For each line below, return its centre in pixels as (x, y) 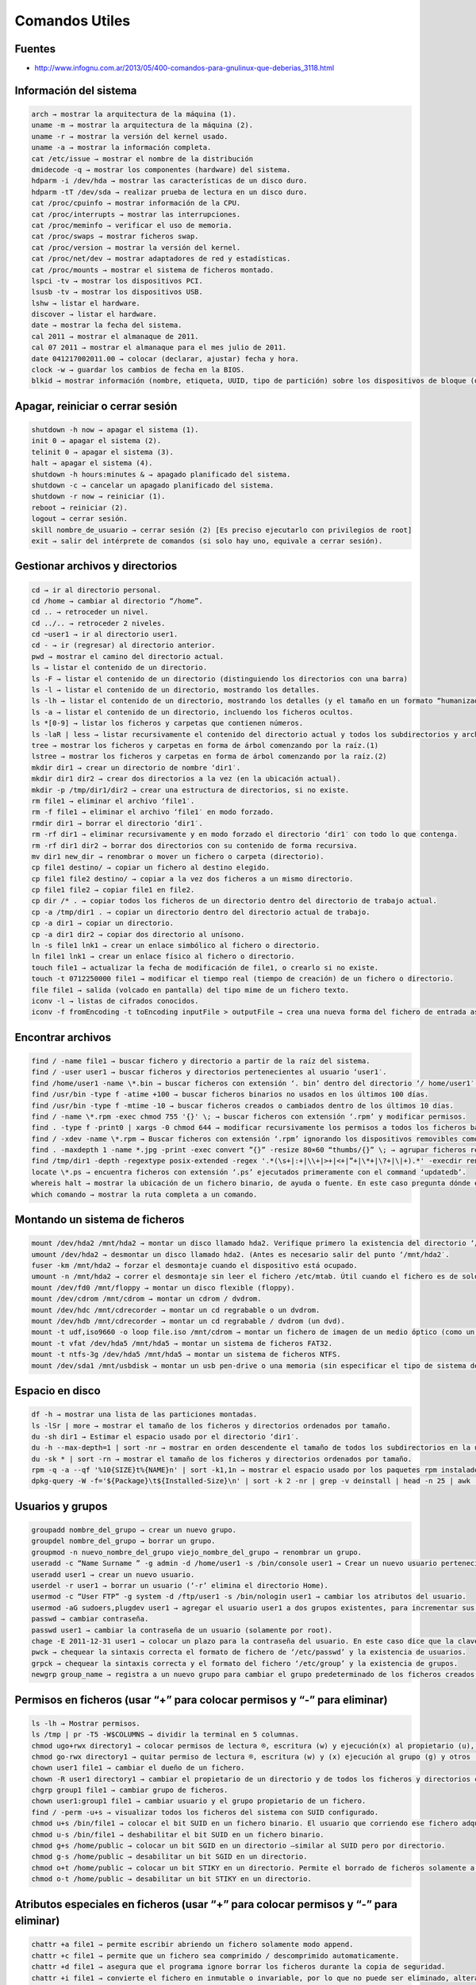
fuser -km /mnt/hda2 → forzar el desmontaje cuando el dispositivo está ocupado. (195, 1266)
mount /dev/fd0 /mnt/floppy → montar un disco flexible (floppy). (163, 1287)
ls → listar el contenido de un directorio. (119, 668)
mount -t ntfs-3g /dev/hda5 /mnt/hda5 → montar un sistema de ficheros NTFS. (186, 1355)
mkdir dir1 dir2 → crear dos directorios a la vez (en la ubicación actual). (186, 779)
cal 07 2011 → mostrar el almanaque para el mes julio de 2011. (159, 348)
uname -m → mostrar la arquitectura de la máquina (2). (142, 125)
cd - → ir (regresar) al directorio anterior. (123, 646)
